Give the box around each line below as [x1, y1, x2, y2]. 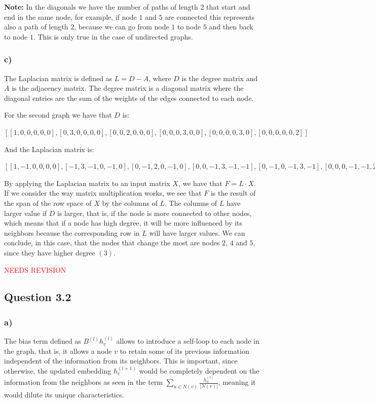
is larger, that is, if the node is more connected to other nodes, [57, 207, 252, 218]
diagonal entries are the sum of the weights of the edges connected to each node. [4, 92, 254, 103]
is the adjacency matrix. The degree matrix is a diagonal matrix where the [12, 83, 244, 93]
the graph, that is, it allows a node [4, 345, 112, 356]
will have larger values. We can [149, 227, 245, 238]
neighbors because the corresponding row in [4, 227, 140, 238]
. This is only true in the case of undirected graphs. [33, 31, 193, 42]
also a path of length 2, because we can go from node [4, 21, 169, 32]
